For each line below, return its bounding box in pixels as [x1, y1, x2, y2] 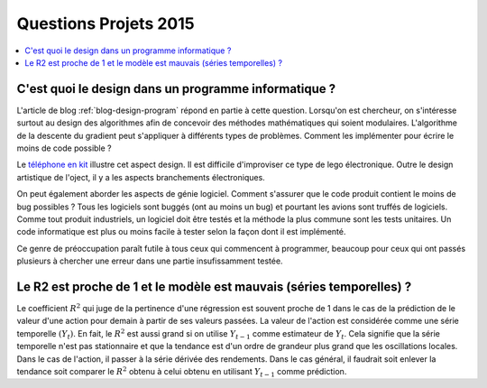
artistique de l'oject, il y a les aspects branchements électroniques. [16, 171, 265, 182]
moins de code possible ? [16, 143, 112, 153]
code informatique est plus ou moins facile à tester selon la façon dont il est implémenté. [16, 226, 346, 237]
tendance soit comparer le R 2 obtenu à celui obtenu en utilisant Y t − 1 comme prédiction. [16, 365, 347, 379]
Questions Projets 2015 [16, 14, 195, 33]
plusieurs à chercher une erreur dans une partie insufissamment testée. [16, 255, 283, 266]
